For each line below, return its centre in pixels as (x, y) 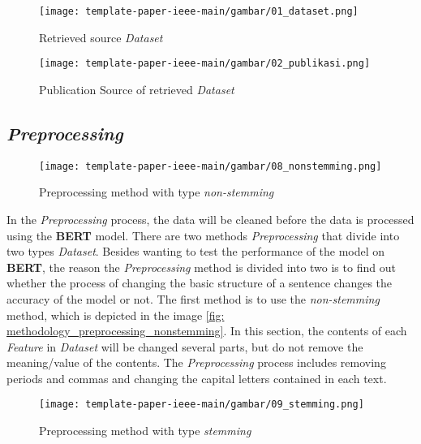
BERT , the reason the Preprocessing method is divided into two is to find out (201, 267)
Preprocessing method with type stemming (145, 431)
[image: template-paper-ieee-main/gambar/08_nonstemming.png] (210, 166)
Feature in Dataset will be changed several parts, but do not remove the (185, 346)
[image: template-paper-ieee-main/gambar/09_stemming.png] (202, 405)
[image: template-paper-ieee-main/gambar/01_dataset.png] (199, 11)
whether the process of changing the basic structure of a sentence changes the (200, 283)
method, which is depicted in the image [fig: (116, 315)
